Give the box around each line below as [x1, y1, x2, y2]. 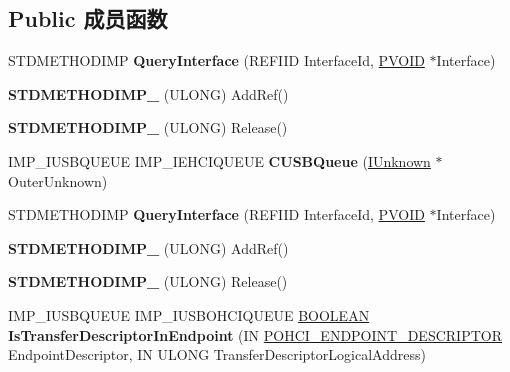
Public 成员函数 [8, 3, 168, 34]
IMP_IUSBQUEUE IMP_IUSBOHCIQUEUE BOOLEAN [8, 304, 370, 325]
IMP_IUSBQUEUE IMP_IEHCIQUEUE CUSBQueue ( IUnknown [8, 150, 431, 171]
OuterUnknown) [8, 170, 108, 191]
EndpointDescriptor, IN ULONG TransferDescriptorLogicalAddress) [8, 344, 426, 365]
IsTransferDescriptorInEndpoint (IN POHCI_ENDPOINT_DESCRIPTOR [8, 324, 502, 345]
